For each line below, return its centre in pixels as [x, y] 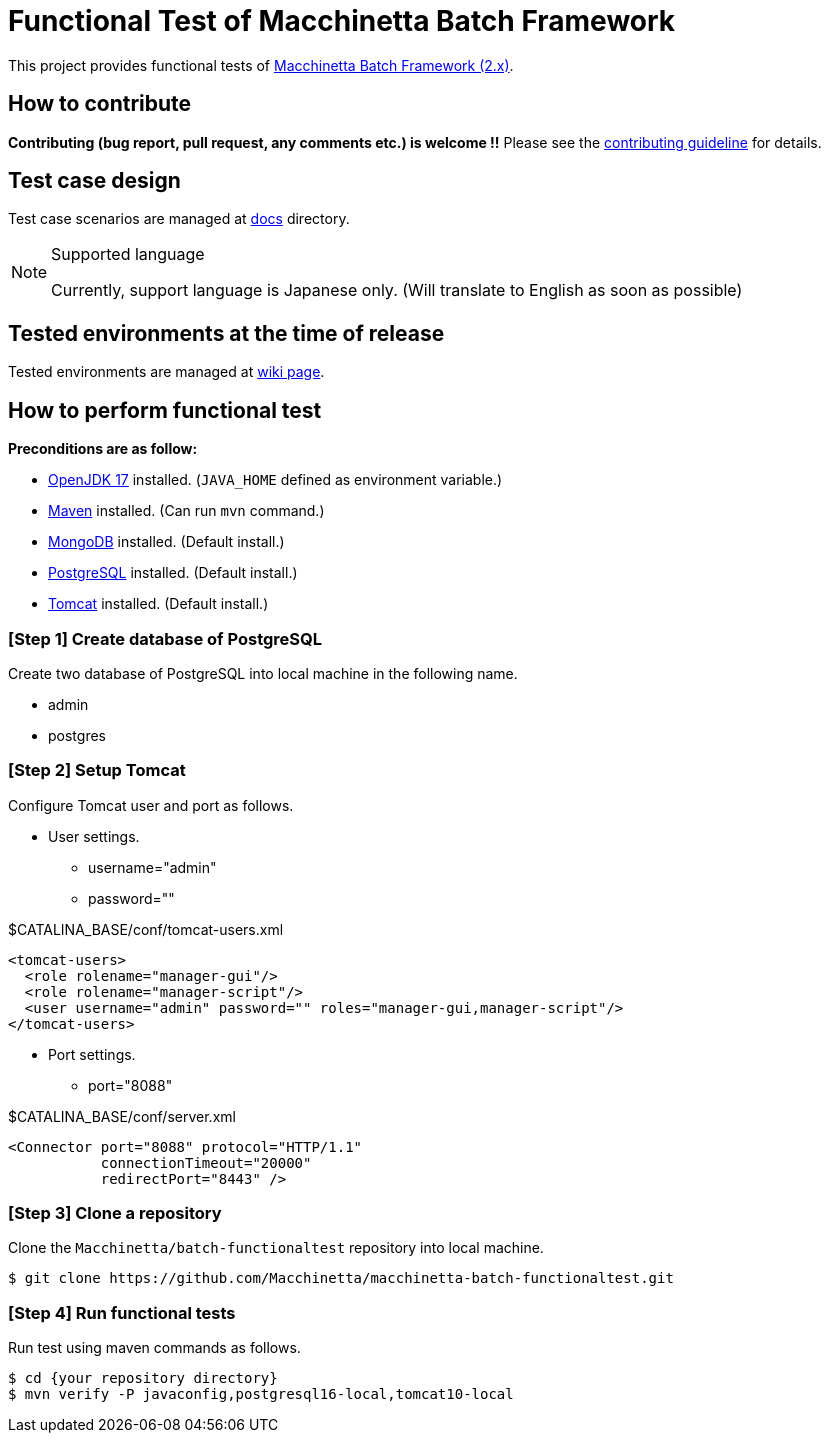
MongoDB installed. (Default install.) [166, 542]
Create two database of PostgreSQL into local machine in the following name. [263, 673]
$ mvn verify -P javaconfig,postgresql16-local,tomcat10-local [261, 1394]
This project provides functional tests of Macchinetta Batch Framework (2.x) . [261, 65]
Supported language [128, 254]
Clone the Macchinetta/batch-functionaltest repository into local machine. [276, 1248]
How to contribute [100, 104]
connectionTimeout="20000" [206, 1162]
